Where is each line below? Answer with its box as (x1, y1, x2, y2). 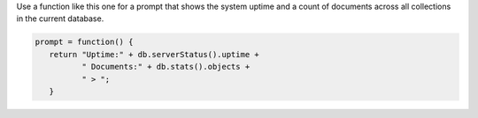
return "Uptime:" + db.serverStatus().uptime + (49, 49, 260, 59)
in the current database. (16, 13, 104, 24)
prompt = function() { (35, 37, 134, 48)
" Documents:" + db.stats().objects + (81, 62, 251, 72)
